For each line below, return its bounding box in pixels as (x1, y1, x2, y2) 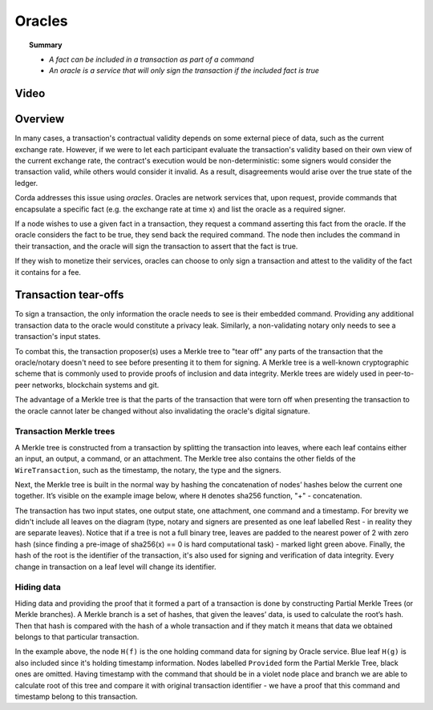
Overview (14, 112, 65, 126)
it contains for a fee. (14, 267, 82, 276)
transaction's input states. (14, 332, 101, 341)
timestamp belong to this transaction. (14, 692, 138, 701)
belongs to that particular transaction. (14, 631, 140, 641)
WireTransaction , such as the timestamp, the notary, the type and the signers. (14, 465, 281, 474)
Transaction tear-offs (14, 288, 124, 302)
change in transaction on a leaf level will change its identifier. (14, 562, 216, 571)
